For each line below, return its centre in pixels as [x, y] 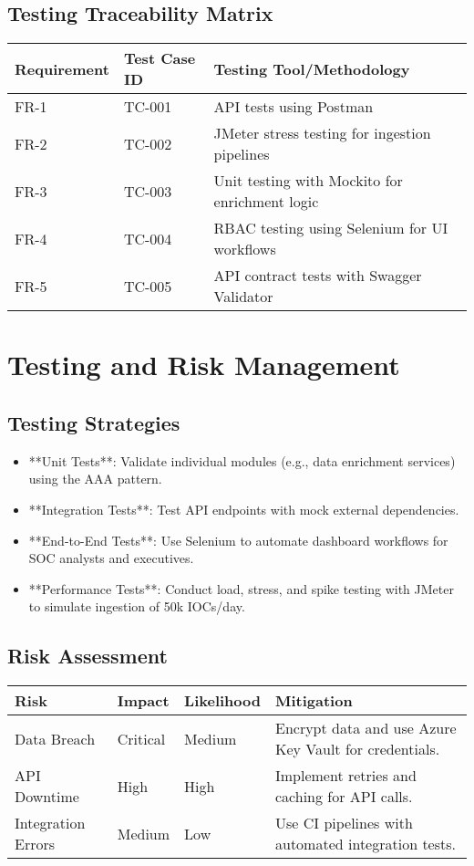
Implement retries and [345, 776]
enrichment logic [266, 202]
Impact [143, 701]
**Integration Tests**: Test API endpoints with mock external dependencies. [244, 509]
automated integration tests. [365, 844]
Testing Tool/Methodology [312, 68]
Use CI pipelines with [344, 823]
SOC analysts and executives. [111, 558]
